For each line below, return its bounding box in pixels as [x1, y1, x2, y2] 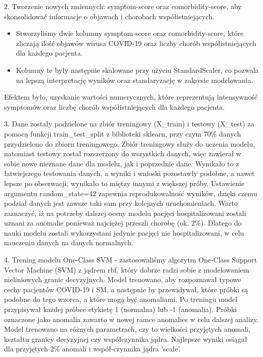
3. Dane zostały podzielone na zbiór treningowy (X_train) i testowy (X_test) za [4, 118, 254, 129]
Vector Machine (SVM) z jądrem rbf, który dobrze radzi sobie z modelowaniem [4, 264, 249, 275]
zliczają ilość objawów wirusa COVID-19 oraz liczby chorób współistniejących [16, 37, 256, 48]
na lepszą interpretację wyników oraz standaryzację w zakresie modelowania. [16, 74, 253, 85]
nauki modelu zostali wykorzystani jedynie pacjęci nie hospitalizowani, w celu [4, 227, 244, 238]
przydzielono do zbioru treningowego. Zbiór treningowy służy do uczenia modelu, [4, 138, 255, 149]
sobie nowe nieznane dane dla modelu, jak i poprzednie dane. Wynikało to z [4, 158, 239, 168]
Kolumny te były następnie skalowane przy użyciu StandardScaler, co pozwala [16, 64, 259, 75]
